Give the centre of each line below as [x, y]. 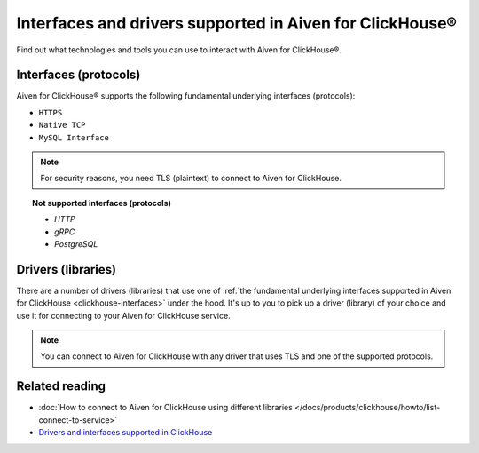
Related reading [61, 386]
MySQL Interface [74, 137]
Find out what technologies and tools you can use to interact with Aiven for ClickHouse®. [179, 50]
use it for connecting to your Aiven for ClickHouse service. [123, 315]
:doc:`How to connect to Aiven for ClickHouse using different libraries [165, 408]
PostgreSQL [76, 243]
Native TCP [62, 125]
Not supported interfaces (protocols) [102, 203]
